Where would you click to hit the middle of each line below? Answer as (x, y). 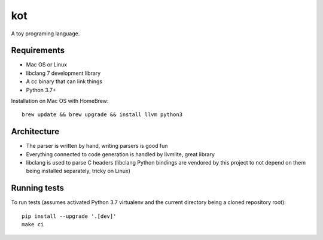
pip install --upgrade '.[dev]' (69, 216)
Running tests (38, 188)
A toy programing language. (45, 34)
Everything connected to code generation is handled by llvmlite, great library (121, 154)
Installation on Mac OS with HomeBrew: (60, 101)
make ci (33, 225)
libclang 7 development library (63, 73)
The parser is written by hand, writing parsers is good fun (97, 146)
